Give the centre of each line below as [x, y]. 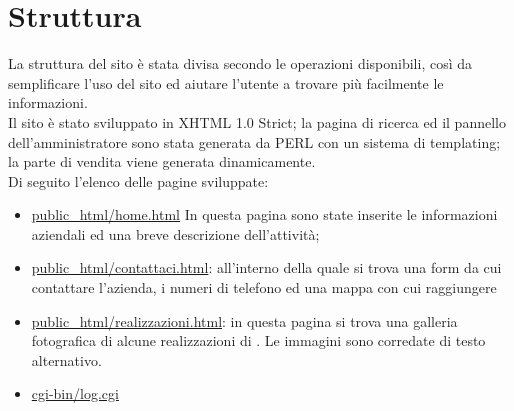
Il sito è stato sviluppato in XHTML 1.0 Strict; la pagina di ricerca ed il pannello [257, 121]
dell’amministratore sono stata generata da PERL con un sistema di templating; [254, 141]
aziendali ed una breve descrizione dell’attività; [175, 233]
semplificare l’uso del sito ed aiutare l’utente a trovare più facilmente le [226, 82]
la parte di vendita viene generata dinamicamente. [162, 161]
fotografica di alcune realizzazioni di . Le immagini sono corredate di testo [258, 340]
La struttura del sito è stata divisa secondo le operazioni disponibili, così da [240, 63]
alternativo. [66, 359]
